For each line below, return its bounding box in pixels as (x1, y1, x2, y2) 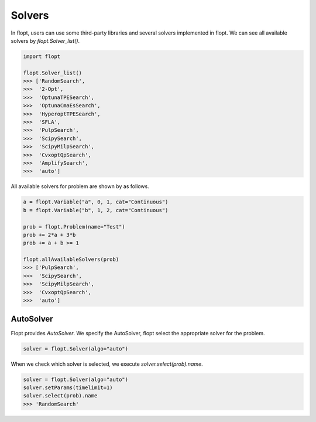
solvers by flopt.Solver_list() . (11, 37, 80, 44)
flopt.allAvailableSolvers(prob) (23, 256, 119, 263)
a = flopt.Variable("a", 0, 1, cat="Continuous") (23, 199, 169, 205)
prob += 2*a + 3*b (23, 232, 76, 238)
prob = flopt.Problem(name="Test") (23, 223, 125, 230)
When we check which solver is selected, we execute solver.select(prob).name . (11, 360, 203, 367)
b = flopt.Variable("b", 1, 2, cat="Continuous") (23, 207, 169, 213)
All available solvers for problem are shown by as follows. (11, 183, 149, 190)
